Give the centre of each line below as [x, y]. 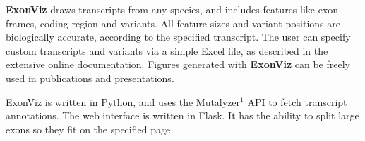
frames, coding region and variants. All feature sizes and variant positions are [173, 23]
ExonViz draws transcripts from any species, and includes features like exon [172, 9]
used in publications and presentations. [90, 78]
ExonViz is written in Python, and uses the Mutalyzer [123, 101]
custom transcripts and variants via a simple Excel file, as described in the [167, 50]
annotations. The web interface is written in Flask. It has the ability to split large [182, 115]
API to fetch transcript [297, 101]
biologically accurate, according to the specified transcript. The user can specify [178, 37]
